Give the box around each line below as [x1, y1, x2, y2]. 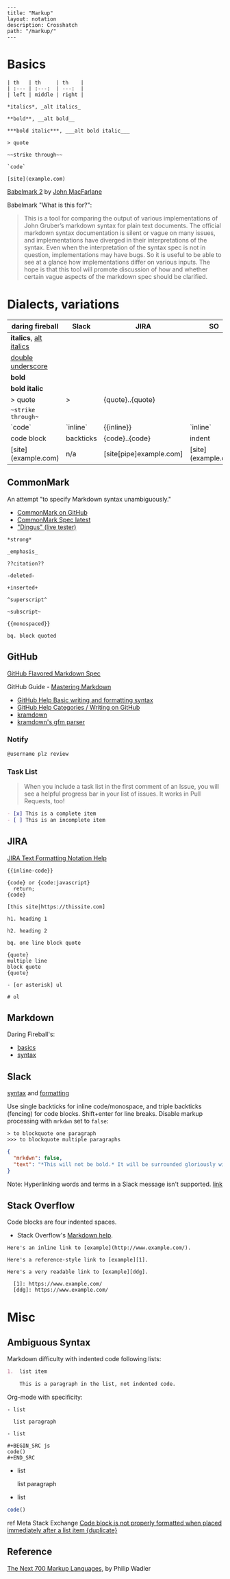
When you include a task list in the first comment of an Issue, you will [23, 782, 220, 790]
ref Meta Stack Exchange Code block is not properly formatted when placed [7, 1519, 222, 1527]
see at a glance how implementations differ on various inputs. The [23, 258, 211, 266]
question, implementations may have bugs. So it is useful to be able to [23, 250, 222, 258]
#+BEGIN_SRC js [7, 1442, 51, 1450]
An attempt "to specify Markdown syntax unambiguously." [7, 495, 172, 503]
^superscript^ [7, 596, 48, 603]
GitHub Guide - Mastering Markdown [7, 682, 112, 691]
